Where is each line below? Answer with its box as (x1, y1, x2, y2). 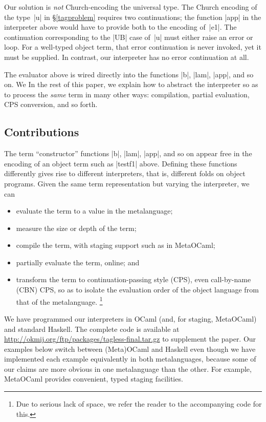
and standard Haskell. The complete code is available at (4, 323, 180, 334)
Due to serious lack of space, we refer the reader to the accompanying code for (16, 398, 262, 409)
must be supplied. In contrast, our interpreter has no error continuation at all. (4, 51, 249, 62)
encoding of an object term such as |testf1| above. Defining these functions (4, 158, 237, 168)
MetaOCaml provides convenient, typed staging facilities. (4, 373, 183, 384)
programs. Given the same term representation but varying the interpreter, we (4, 178, 250, 188)
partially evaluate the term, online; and (16, 257, 140, 267)
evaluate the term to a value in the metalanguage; (16, 205, 173, 216)
